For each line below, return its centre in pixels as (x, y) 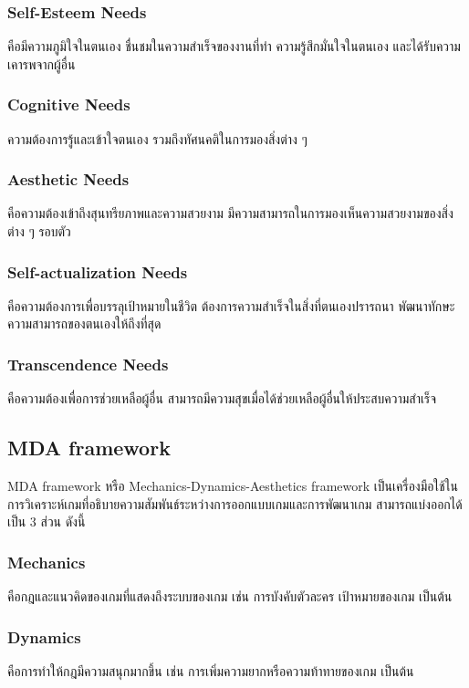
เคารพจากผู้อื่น (42, 63)
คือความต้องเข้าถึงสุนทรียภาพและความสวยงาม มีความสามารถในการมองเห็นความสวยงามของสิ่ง (230, 213)
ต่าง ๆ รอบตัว (39, 231)
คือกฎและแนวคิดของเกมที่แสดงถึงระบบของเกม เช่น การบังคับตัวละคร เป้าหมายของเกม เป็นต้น (230, 596)
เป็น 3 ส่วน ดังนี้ (47, 521)
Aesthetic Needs (68, 179)
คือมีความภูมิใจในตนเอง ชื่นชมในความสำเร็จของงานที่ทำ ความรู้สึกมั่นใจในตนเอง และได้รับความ (234, 46)
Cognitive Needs (69, 104)
